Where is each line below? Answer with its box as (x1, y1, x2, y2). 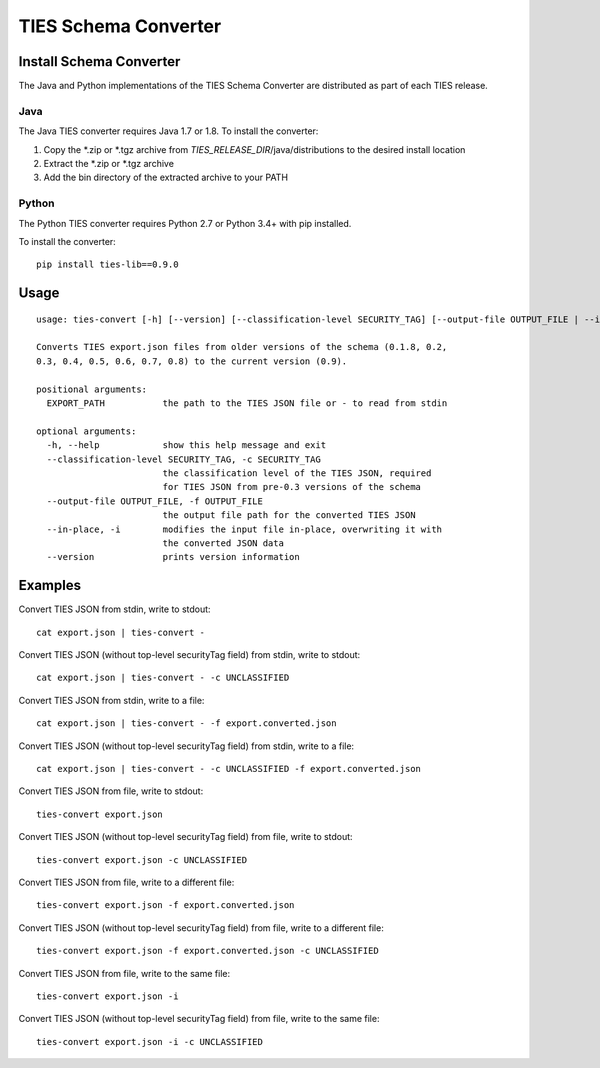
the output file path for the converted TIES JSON (162, 510, 416, 521)
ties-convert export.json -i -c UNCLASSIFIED (36, 1036, 264, 1047)
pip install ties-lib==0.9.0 (36, 259, 179, 270)
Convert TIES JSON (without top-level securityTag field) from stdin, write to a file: (18, 740, 355, 752)
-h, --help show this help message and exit (46, 440, 327, 451)
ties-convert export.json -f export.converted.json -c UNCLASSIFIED (36, 945, 379, 957)
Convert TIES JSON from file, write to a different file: (18, 876, 235, 888)
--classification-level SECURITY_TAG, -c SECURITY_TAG (46, 453, 322, 465)
